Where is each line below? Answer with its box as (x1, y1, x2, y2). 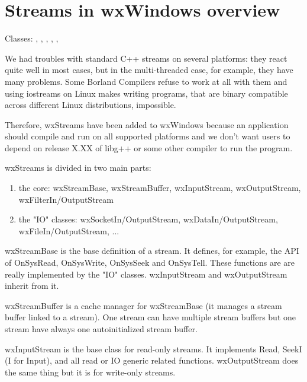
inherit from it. (5, 279, 59, 292)
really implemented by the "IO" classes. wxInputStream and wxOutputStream (5, 268, 287, 280)
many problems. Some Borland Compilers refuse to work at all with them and (5, 75, 287, 87)
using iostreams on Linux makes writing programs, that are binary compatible (5, 87, 288, 99)
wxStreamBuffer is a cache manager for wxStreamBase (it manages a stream (5, 299, 282, 311)
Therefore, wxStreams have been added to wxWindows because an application (5, 118, 289, 130)
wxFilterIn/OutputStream (18, 193, 114, 205)
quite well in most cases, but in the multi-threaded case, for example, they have (5, 63, 293, 76)
